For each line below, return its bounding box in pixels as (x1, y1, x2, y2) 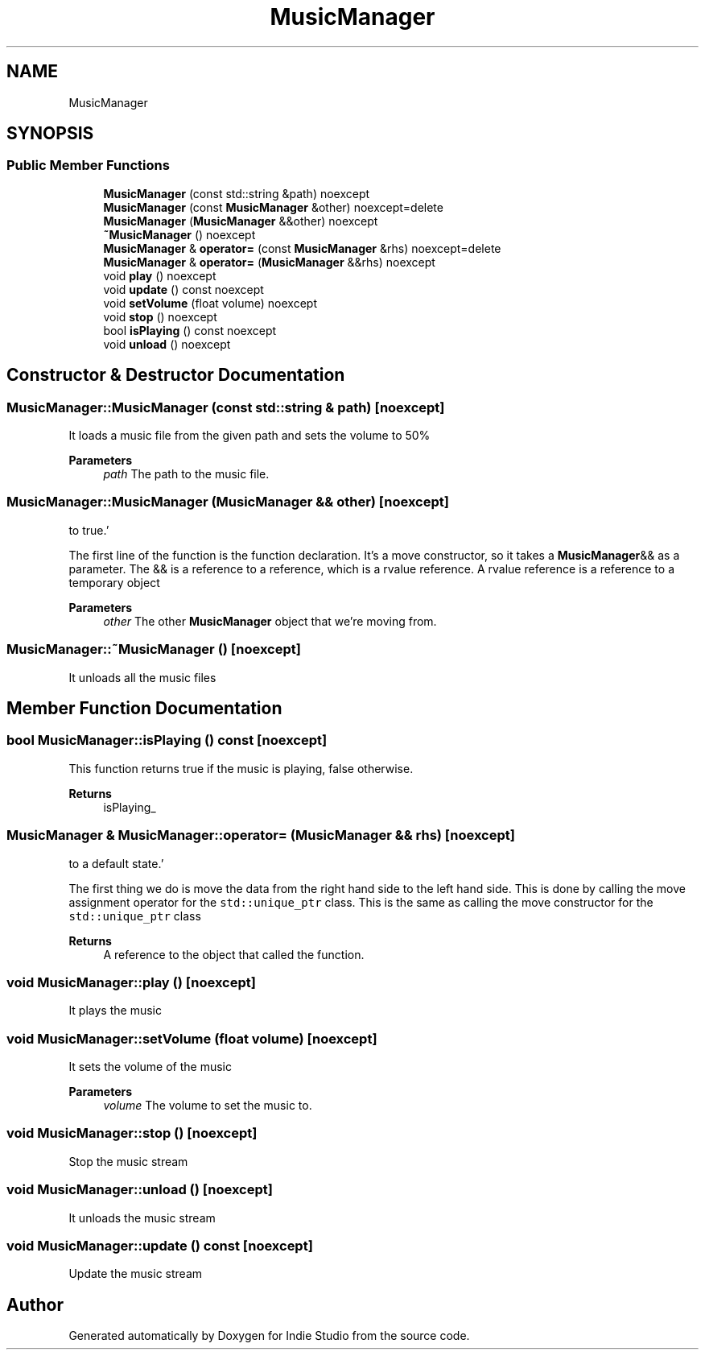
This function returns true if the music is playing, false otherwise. (68, 761, 414, 775)
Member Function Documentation (6, 697, 282, 718)
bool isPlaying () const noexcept (103, 323, 277, 337)
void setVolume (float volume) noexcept (103, 296, 317, 310)
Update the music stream (68, 1267, 203, 1281)
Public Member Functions (6, 157, 170, 174)
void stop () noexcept (103, 309, 217, 324)
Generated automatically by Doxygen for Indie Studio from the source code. (68, 1329, 470, 1343)
